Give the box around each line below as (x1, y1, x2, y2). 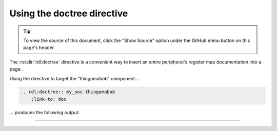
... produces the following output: (9, 109, 80, 115)
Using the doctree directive (9, 8, 128, 19)
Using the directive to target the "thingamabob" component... (9, 75, 139, 81)
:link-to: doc (31, 96, 67, 102)
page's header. (23, 45, 55, 51)
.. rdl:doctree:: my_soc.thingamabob (20, 89, 115, 95)
